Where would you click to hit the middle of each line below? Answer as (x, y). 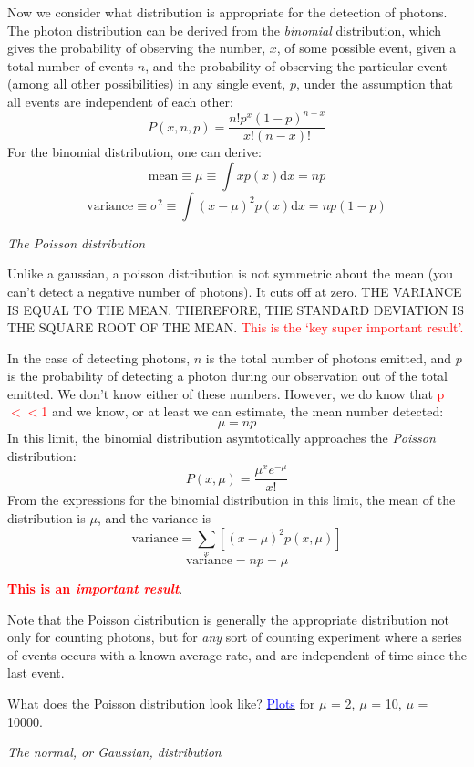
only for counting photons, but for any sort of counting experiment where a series (235, 637)
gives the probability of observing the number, (137, 48)
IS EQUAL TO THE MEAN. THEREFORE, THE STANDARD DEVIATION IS (236, 309)
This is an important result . (95, 588)
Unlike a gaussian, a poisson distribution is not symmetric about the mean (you (231, 273)
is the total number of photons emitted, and (329, 357)
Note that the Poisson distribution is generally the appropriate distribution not (229, 619)
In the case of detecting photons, (99, 357)
